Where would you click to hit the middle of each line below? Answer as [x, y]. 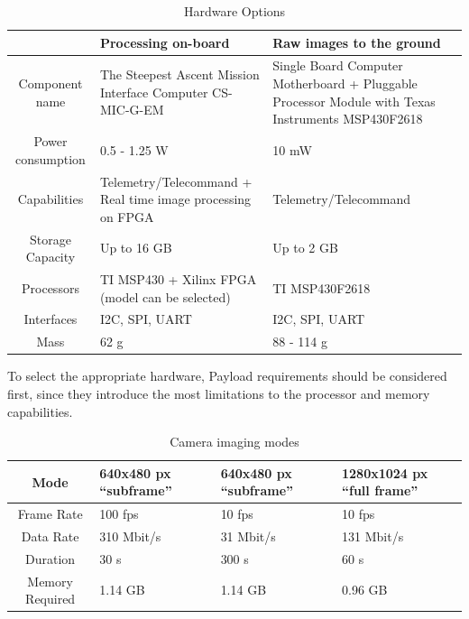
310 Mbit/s [130, 536]
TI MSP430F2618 [322, 287]
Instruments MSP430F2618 [348, 119]
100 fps [119, 514]
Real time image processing [175, 199]
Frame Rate [50, 514]
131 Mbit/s [373, 536]
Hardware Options [234, 11]
